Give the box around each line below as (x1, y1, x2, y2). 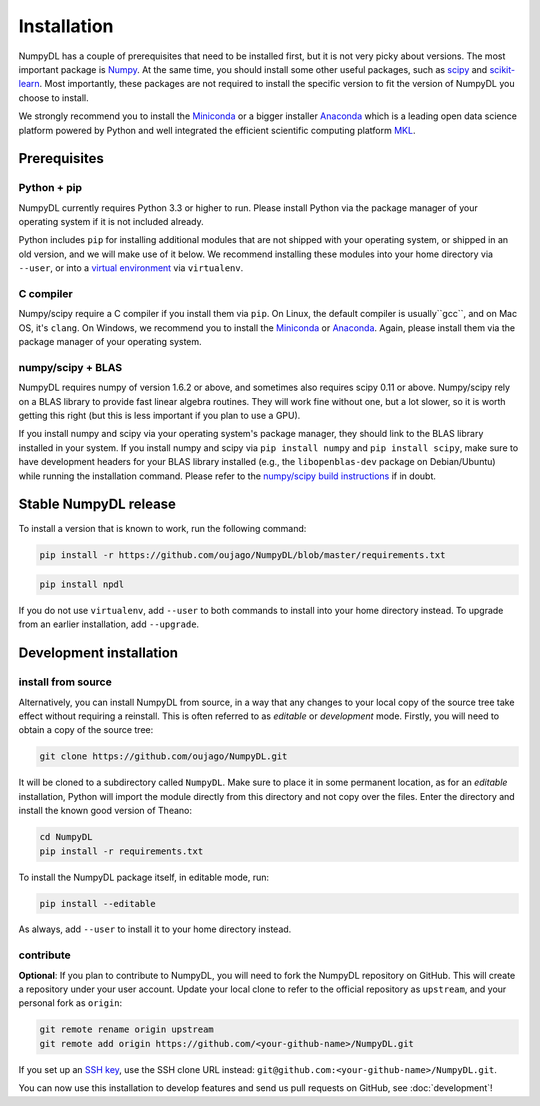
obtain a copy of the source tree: (18, 724, 154, 736)
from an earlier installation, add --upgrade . (18, 618, 200, 630)
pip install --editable (39, 898, 157, 909)
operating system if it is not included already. (18, 216, 204, 228)
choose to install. (18, 91, 89, 104)
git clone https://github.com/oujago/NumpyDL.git (39, 751, 288, 762)
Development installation (18, 645, 179, 662)
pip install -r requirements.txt (39, 845, 204, 857)
